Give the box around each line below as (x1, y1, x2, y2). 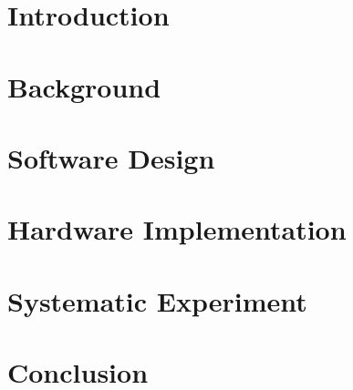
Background (7, 67, 161, 105)
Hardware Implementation (7, 210, 347, 248)
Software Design (7, 139, 215, 176)
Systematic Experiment (7, 282, 307, 319)
